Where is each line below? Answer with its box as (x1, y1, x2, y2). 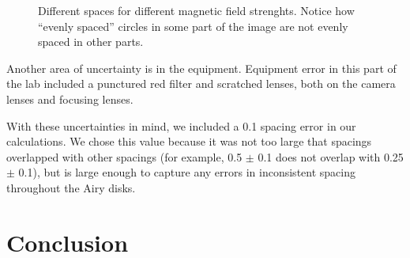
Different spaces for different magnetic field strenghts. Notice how (38, 2, 355, 18)
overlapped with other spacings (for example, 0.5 (6, 148, 243, 165)
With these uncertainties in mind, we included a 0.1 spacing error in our (6, 117, 356, 134)
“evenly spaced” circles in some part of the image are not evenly (38, 17, 348, 34)
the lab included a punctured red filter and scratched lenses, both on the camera (6, 75, 396, 92)
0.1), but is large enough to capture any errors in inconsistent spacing (18, 164, 355, 180)
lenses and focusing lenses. (6, 90, 134, 107)
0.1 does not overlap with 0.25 (258, 148, 404, 165)
